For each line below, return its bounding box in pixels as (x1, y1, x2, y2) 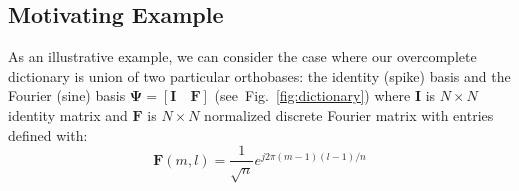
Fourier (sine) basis (8, 85, 126, 106)
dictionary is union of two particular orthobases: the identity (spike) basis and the (8, 65, 511, 86)
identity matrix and (8, 104, 128, 125)
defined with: (8, 124, 88, 145)
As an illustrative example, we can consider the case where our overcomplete (8, 46, 477, 67)
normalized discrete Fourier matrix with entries (204, 104, 494, 125)
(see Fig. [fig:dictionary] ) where (214, 85, 411, 106)
